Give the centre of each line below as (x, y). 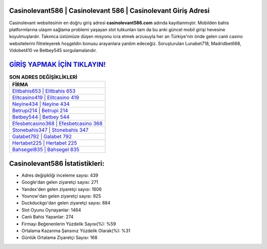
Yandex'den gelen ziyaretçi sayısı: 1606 (62, 189)
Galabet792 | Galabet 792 (42, 137)
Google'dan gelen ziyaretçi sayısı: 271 (60, 182)
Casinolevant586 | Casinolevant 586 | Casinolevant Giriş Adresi (110, 11)
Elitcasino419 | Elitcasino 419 (45, 98)
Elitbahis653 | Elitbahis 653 (44, 91)
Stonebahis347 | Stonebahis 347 (50, 130)
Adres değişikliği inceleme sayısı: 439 (60, 175)
